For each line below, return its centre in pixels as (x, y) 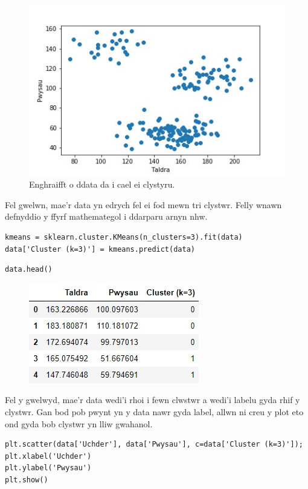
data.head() (29, 270)
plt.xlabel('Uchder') (48, 456)
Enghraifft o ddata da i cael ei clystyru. (102, 184)
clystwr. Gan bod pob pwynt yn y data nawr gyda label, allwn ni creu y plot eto (154, 412)
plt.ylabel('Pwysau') (48, 468)
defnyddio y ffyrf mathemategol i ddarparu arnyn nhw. (106, 216)
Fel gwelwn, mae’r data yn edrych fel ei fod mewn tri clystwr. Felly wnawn (143, 204)
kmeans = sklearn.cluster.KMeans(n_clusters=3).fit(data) (124, 238)
